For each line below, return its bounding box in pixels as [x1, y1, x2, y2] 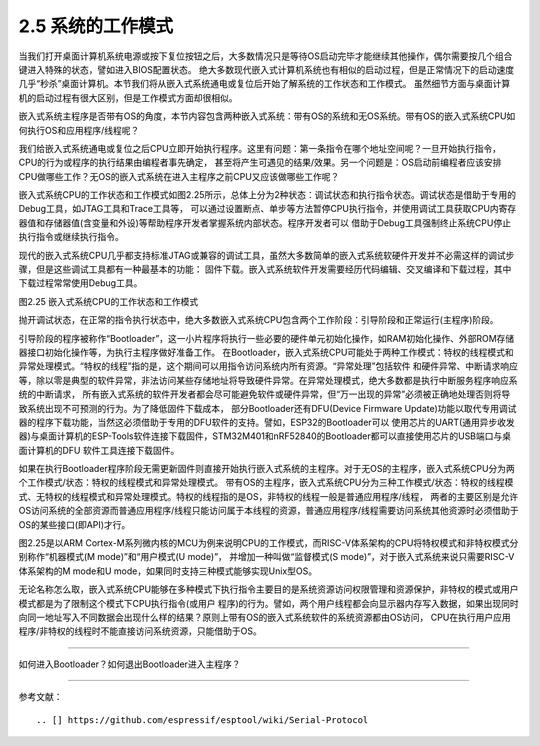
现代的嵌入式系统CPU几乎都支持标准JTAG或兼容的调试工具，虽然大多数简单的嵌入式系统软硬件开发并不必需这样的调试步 [18, 249, 515, 261]
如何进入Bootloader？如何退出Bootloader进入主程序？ [18, 658, 241, 670]
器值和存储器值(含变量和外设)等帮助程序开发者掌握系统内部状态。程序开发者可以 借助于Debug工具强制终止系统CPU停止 [18, 216, 512, 229]
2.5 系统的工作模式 [18, 15, 174, 37]
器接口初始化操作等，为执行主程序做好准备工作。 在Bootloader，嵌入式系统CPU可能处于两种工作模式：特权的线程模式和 [18, 346, 514, 358]
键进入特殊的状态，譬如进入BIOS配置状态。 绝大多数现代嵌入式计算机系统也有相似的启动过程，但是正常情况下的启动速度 [18, 63, 515, 75]
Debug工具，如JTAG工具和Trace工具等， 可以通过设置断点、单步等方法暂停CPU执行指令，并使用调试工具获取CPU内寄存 [18, 203, 517, 215]
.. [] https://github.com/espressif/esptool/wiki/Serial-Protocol [36, 714, 369, 725]
